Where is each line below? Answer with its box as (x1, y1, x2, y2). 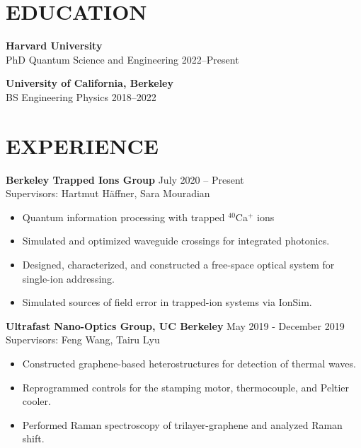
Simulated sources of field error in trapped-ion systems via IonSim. (22, 295, 312, 310)
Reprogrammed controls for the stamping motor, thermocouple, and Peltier (22, 379, 350, 394)
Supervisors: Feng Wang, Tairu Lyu (6, 332, 160, 347)
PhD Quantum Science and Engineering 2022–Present (6, 52, 239, 66)
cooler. (22, 394, 51, 408)
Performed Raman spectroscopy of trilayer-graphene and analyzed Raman (22, 417, 343, 432)
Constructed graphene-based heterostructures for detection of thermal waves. (22, 355, 356, 370)
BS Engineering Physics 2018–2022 (6, 89, 156, 104)
